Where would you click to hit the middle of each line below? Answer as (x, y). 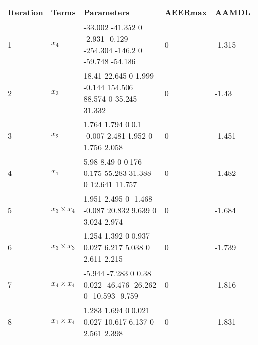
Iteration (26, 12)
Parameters (106, 12)
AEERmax (186, 12)
